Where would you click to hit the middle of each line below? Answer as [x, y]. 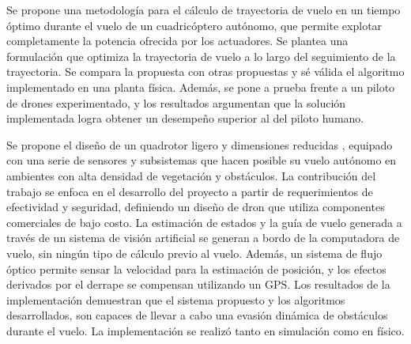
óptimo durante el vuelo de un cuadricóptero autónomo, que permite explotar [194, 25]
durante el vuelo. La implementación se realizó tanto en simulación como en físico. [205, 330]
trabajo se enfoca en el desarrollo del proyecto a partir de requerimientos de [190, 191]
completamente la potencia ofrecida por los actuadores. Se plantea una [177, 41]
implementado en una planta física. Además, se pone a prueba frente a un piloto [201, 87]
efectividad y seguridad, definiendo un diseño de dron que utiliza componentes [196, 207]
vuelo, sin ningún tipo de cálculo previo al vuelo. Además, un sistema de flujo [194, 253]
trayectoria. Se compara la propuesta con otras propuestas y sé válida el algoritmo [205, 72]
